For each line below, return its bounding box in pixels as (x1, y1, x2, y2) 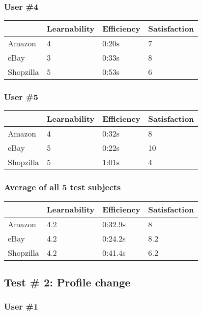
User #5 (4, 91, 38, 103)
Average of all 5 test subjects (4, 181, 121, 193)
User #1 (4, 300, 38, 313)
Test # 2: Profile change (4, 275, 131, 290)
